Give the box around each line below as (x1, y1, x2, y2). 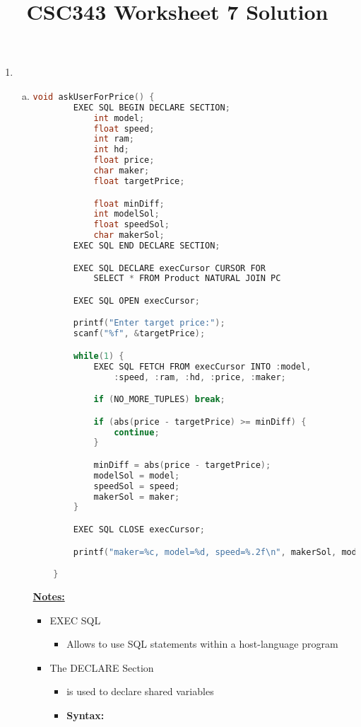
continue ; (114, 427, 160, 437)
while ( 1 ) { (73, 350, 124, 361)
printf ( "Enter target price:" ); (73, 318, 225, 328)
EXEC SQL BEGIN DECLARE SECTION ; (73, 102, 230, 113)
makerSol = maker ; (93, 491, 180, 502)
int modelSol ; (93, 209, 160, 219)
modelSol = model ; (93, 470, 180, 481)
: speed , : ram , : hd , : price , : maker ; (114, 372, 286, 382)
